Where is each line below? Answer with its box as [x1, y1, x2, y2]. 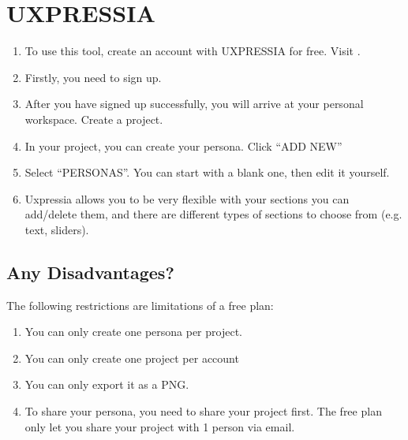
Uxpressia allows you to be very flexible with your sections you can [24, 190, 350, 207]
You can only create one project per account [24, 349, 239, 366]
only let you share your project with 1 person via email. [24, 418, 295, 434]
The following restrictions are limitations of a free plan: [6, 296, 274, 313]
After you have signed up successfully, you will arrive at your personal [24, 95, 364, 112]
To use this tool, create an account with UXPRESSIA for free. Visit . [24, 43, 361, 59]
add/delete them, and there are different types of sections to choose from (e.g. [24, 206, 402, 222]
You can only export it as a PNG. [24, 376, 189, 393]
